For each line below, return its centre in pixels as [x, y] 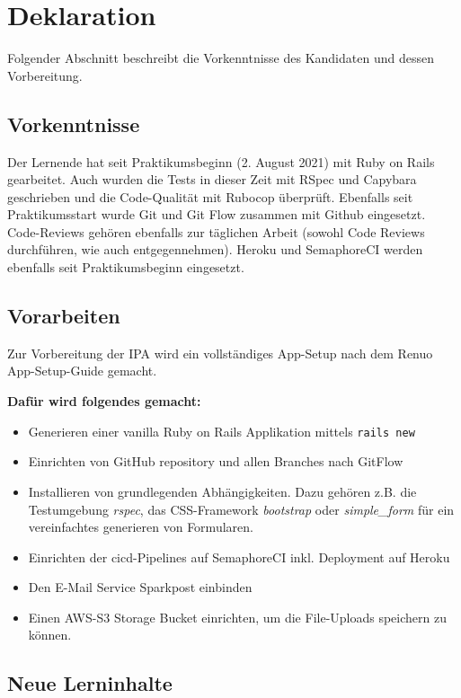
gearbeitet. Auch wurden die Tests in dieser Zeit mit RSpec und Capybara [212, 179]
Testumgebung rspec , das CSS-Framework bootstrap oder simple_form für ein [241, 509]
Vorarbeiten [64, 316]
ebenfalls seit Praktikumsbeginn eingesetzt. [126, 267]
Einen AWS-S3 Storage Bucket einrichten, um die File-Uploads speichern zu [237, 617]
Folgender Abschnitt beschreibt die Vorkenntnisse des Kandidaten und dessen [221, 58]
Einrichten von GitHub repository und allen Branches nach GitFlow [216, 461]
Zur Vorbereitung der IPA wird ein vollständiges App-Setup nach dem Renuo [220, 353]
